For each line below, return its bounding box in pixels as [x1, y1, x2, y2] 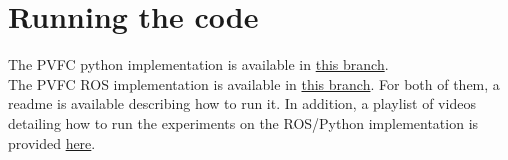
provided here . [8, 132, 96, 153]
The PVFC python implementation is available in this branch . [8, 54, 389, 75]
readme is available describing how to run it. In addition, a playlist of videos [8, 93, 476, 114]
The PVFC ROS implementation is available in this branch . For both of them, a [8, 73, 500, 94]
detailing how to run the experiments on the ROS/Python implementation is [8, 112, 479, 133]
